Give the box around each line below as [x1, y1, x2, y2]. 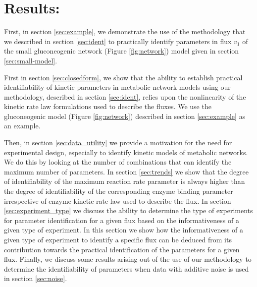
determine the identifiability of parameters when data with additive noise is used [4, 263, 249, 274]
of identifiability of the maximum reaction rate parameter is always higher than [4, 176, 245, 186]
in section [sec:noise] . [4, 273, 67, 284]
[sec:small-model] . [4, 55, 57, 65]
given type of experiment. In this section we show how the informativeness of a [4, 225, 244, 235]
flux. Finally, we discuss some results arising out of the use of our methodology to [4, 254, 252, 264]
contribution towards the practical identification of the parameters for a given [4, 244, 240, 254]
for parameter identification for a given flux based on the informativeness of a [4, 215, 239, 225]
